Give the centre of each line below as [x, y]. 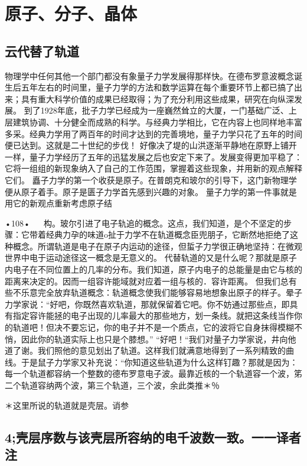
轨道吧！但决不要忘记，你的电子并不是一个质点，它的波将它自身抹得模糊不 [157, 327]
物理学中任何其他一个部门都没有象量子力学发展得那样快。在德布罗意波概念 [149, 75]
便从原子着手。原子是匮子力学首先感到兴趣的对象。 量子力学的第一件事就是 [151, 191]
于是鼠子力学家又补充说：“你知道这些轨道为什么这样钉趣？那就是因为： [159, 362]
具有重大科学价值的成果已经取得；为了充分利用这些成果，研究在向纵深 [157, 98]
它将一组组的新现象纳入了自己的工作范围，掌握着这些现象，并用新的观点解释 [153, 168]
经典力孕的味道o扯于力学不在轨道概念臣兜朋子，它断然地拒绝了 [168, 234]
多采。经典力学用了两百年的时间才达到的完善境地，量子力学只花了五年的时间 [153, 133]
